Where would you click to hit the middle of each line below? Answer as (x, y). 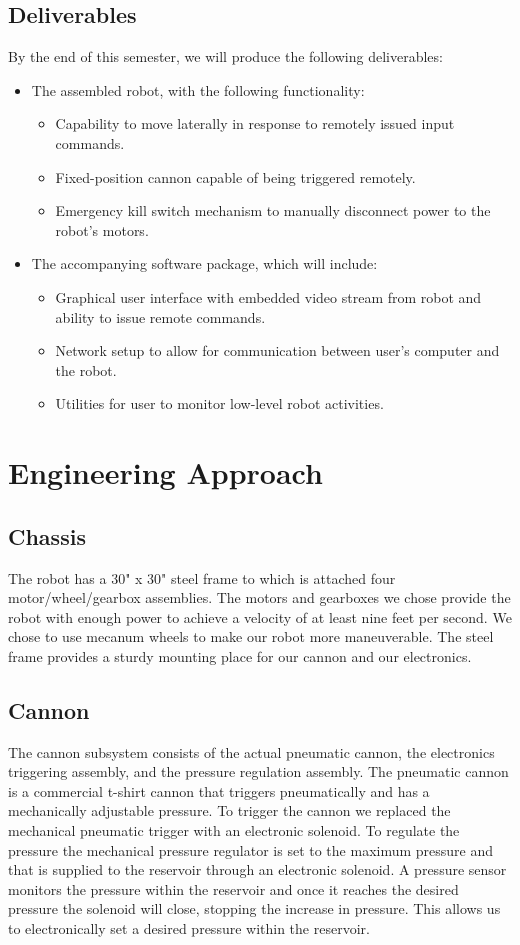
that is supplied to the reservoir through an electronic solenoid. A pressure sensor (257, 869)
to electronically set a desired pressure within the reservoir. (189, 928)
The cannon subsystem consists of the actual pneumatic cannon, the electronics (251, 751)
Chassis (47, 535)
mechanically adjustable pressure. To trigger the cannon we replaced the (229, 810)
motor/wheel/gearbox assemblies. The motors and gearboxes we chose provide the (259, 597)
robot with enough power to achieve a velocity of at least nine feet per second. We (260, 616)
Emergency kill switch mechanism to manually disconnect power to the (273, 210)
